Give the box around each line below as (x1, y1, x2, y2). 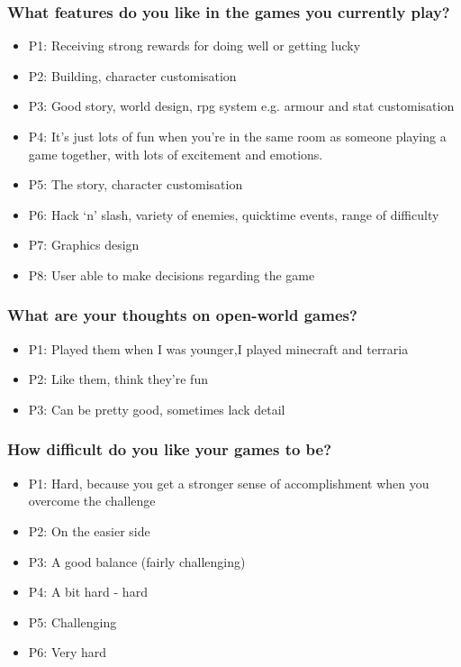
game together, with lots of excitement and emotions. (28, 144, 323, 163)
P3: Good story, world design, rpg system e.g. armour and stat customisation (28, 96, 455, 115)
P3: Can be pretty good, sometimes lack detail (28, 399, 285, 418)
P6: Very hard (28, 643, 107, 662)
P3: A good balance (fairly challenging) (28, 552, 246, 571)
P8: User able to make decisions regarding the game (28, 265, 315, 284)
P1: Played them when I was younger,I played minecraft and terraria (28, 339, 409, 358)
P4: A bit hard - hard (28, 582, 148, 601)
